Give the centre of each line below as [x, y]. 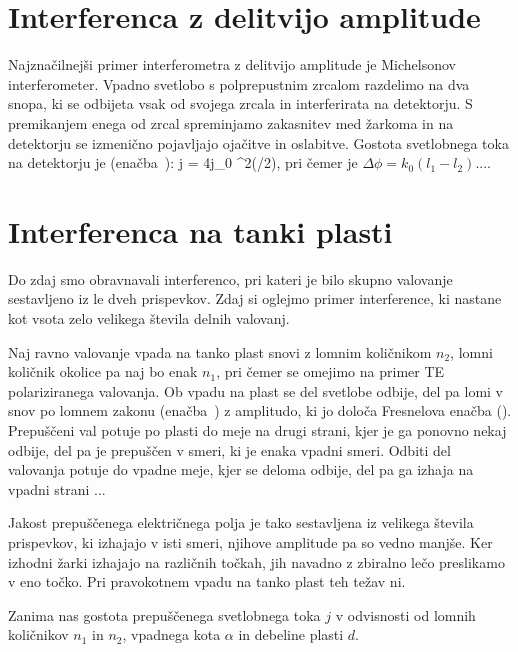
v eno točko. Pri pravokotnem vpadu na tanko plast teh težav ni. [207, 581]
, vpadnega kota [171, 634]
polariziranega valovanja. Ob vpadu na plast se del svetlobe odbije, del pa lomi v [256, 390]
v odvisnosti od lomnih [405, 614]
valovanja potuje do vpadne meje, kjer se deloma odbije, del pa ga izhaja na [241, 469]
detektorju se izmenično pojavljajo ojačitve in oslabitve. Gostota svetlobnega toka [258, 142]
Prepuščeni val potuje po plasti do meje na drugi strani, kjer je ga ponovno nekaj [257, 429]
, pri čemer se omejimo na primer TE [330, 371]
